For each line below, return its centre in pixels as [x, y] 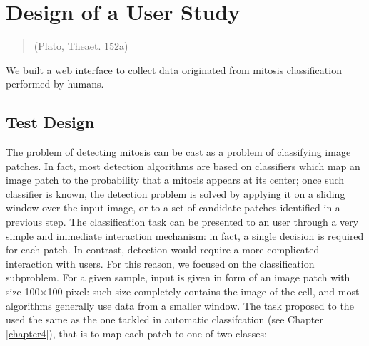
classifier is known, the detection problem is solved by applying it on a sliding [176, 193]
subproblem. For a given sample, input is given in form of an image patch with [178, 277]
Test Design [50, 122]
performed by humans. [55, 84]
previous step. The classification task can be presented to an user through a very [182, 222]
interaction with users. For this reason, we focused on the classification [160, 263]
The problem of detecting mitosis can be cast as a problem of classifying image [178, 152]
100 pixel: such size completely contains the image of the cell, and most [203, 292]
